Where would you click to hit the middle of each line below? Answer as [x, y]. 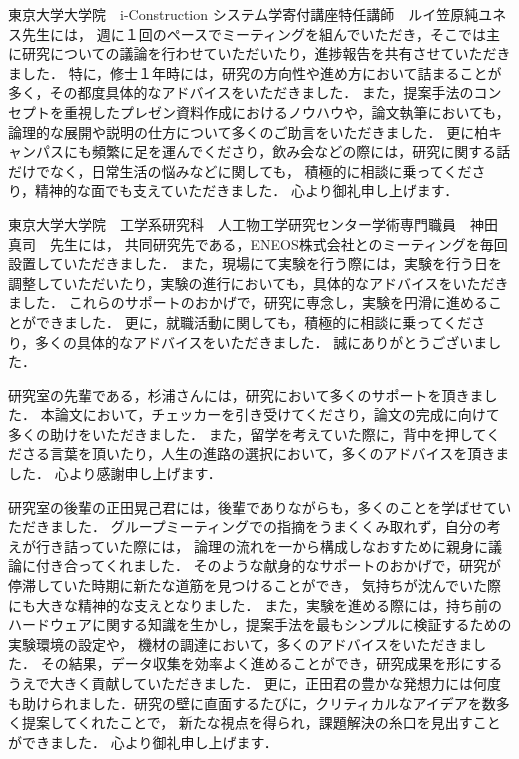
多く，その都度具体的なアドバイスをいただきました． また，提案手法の [241, 92]
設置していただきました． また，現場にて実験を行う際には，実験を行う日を [255, 263]
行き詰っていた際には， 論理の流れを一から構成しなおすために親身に [261, 545]
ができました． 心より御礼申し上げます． [143, 741]
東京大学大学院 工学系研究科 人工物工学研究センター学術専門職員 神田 [253, 223]
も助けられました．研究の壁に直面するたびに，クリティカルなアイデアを [245, 702]
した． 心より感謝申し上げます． [115, 473]
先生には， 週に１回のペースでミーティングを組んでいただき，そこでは [253, 33]
